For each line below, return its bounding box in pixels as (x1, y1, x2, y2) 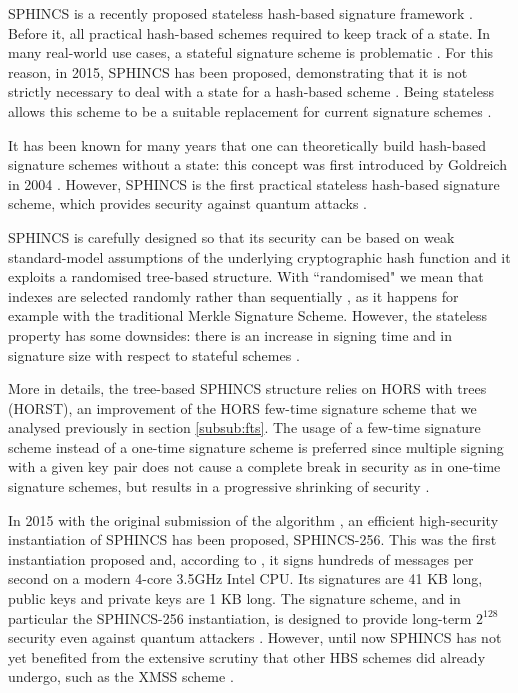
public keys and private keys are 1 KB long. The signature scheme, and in (8, 588, 461, 609)
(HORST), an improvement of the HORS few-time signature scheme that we (8, 397, 477, 418)
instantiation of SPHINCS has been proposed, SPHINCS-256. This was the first (8, 529, 497, 550)
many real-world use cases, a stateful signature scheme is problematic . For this (8, 42, 494, 63)
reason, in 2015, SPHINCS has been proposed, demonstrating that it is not (8, 61, 468, 82)
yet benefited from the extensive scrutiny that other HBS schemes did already (8, 646, 486, 667)
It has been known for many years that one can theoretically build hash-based (8, 134, 486, 155)
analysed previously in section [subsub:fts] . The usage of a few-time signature (8, 417, 481, 438)
